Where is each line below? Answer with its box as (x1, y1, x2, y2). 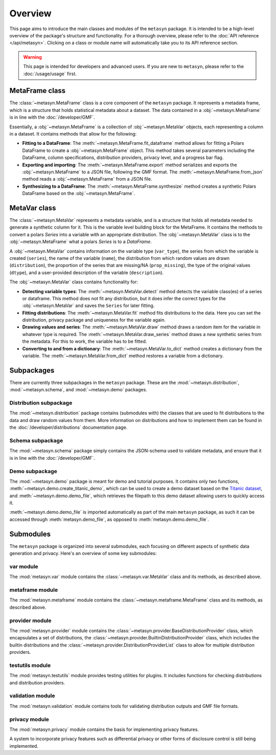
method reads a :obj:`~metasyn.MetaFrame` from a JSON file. (22, 176, 152, 182)
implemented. (9, 743, 38, 749)
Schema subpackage (9, 437, 63, 445)
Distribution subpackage (9, 399, 73, 407)
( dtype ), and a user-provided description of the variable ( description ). (9, 269, 164, 276)
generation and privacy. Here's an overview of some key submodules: (9, 550, 157, 557)
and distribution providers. (9, 679, 65, 685)
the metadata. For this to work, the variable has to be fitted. (22, 338, 147, 345)
